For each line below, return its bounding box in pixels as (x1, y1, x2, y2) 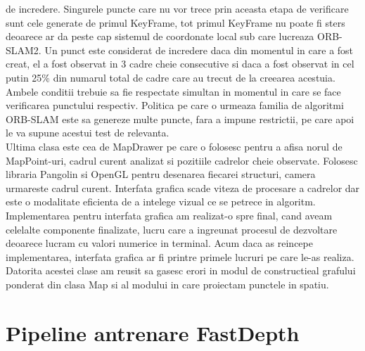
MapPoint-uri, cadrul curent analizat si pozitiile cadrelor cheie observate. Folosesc (6, 153, 358, 167)
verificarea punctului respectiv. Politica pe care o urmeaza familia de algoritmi (6, 98, 344, 113)
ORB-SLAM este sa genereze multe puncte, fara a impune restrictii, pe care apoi (6, 111, 354, 126)
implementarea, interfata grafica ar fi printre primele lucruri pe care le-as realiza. (6, 249, 354, 264)
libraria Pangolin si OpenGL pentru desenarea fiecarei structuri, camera (6, 167, 316, 181)
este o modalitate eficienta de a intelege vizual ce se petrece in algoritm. (6, 194, 316, 209)
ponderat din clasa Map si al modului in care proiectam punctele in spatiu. (6, 276, 329, 291)
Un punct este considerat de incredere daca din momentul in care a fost (44, 42, 354, 57)
